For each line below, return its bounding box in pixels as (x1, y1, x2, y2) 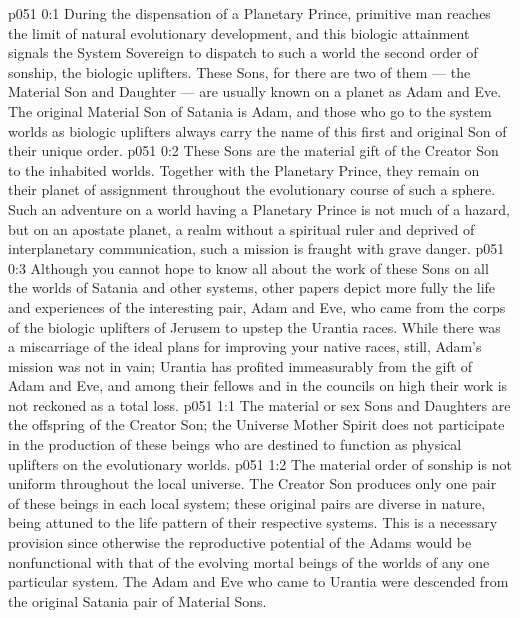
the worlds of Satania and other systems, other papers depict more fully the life (8, 277, 496, 298)
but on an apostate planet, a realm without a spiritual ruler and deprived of (8, 218, 475, 239)
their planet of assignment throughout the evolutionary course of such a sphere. (8, 179, 496, 200)
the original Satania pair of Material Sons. (8, 590, 267, 611)
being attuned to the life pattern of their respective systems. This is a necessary (8, 512, 498, 533)
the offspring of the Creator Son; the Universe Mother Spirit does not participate (8, 414, 505, 435)
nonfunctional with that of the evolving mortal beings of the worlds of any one (8, 551, 490, 572)
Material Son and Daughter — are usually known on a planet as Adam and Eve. (8, 81, 502, 102)
